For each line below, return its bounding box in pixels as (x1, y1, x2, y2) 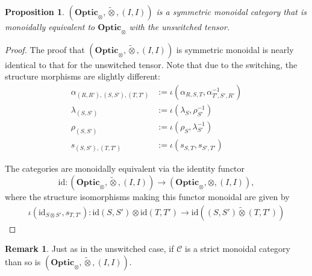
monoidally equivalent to (5, 20, 95, 33)
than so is (5, 255, 41, 268)
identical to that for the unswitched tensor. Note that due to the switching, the (5, 58, 298, 71)
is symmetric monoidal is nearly (176, 43, 294, 55)
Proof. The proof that (5, 43, 85, 55)
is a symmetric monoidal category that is (156, 5, 307, 17)
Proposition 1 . (5, 5, 64, 17)
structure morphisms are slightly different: (5, 70, 160, 83)
